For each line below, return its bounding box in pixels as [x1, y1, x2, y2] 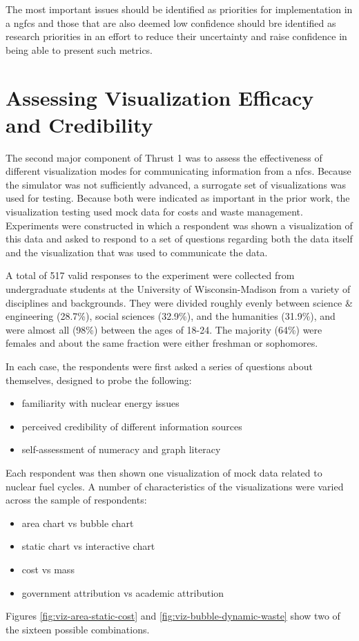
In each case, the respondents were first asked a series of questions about [6, 359, 313, 373]
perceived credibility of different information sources [21, 419, 242, 433]
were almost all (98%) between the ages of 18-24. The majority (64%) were [6, 322, 322, 336]
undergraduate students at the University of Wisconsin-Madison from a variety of [6, 282, 351, 296]
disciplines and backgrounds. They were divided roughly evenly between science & [6, 295, 353, 309]
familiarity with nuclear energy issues [21, 396, 179, 410]
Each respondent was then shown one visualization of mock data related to [6, 465, 322, 479]
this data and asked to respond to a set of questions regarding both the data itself [6, 231, 353, 246]
